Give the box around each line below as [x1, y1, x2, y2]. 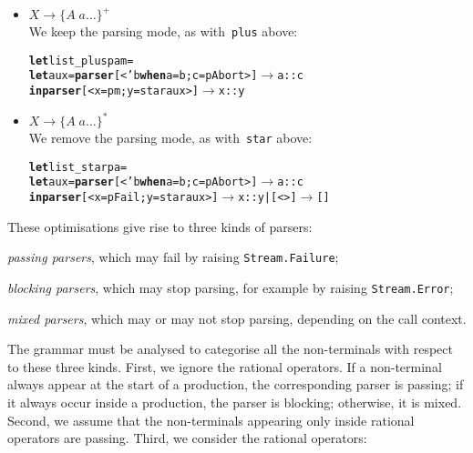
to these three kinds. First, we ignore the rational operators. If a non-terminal [7, 357, 442, 376]
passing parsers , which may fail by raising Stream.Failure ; [7, 247, 339, 267]
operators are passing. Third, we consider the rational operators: [7, 428, 367, 448]
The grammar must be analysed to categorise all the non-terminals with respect [7, 339, 453, 358]
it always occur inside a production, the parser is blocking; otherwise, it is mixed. [7, 393, 462, 412]
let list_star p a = [28, 160, 128, 174]
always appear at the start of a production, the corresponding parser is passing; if [7, 375, 464, 394]
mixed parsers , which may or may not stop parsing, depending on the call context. [7, 308, 467, 327]
